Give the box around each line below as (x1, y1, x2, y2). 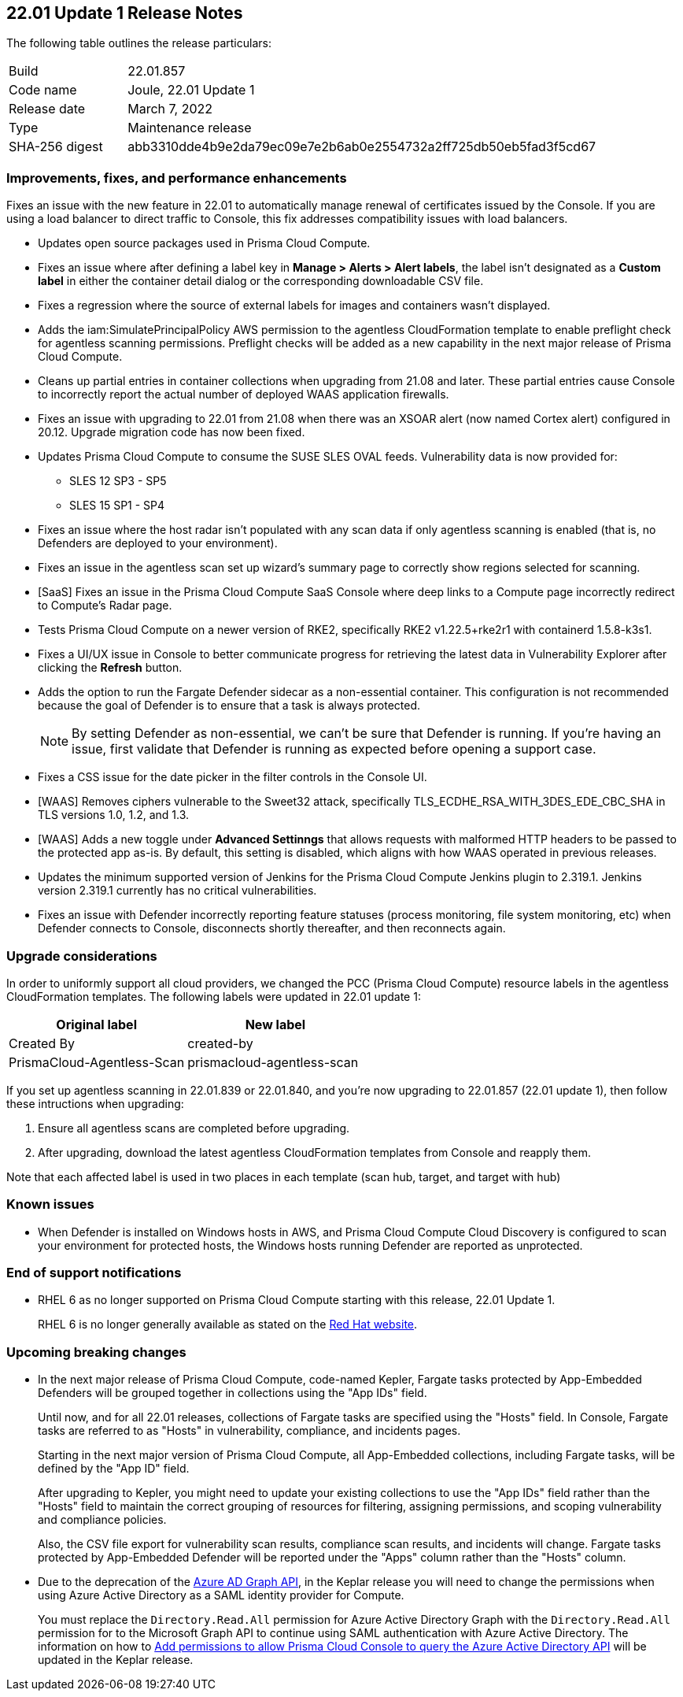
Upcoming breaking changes (6, 1343, 186, 1360)
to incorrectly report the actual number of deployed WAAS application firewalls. (38, 387, 449, 402)
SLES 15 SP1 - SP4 (69, 498, 165, 513)
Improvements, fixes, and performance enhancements (6, 169, 347, 186)
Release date (9, 101, 86, 117)
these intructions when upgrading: (6, 1096, 184, 1110)
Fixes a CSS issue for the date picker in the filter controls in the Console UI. (38, 770, 427, 784)
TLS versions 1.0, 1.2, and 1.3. (38, 808, 190, 822)
